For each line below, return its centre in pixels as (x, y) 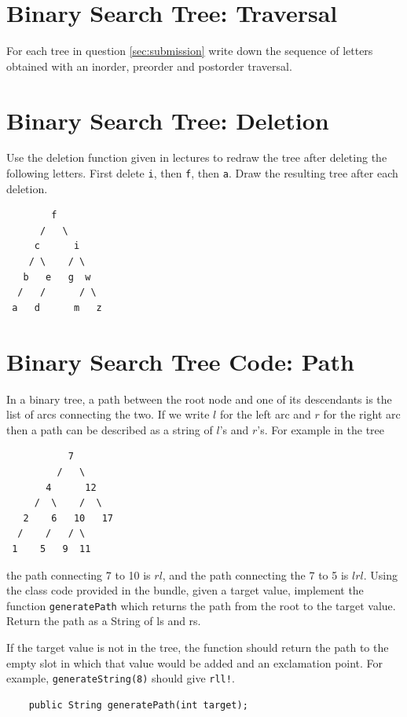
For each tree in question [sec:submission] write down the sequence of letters (190, 51)
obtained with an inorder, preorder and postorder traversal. (149, 66)
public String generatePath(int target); (138, 705)
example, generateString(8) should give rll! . (121, 678)
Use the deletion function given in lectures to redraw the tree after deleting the (197, 157)
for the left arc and (265, 414)
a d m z (57, 307)
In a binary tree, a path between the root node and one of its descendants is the (199, 399)
